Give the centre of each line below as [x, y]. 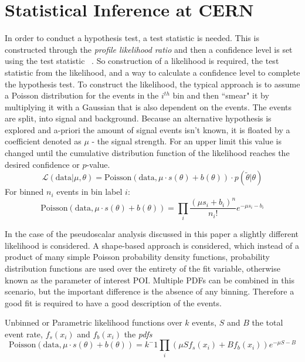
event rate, [24, 334]
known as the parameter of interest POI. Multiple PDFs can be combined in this [150, 280]
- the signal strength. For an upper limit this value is [187, 141]
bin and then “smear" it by [221, 95]
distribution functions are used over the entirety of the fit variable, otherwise [143, 268]
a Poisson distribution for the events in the [82, 95]
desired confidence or [42, 164]
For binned [24, 192]
